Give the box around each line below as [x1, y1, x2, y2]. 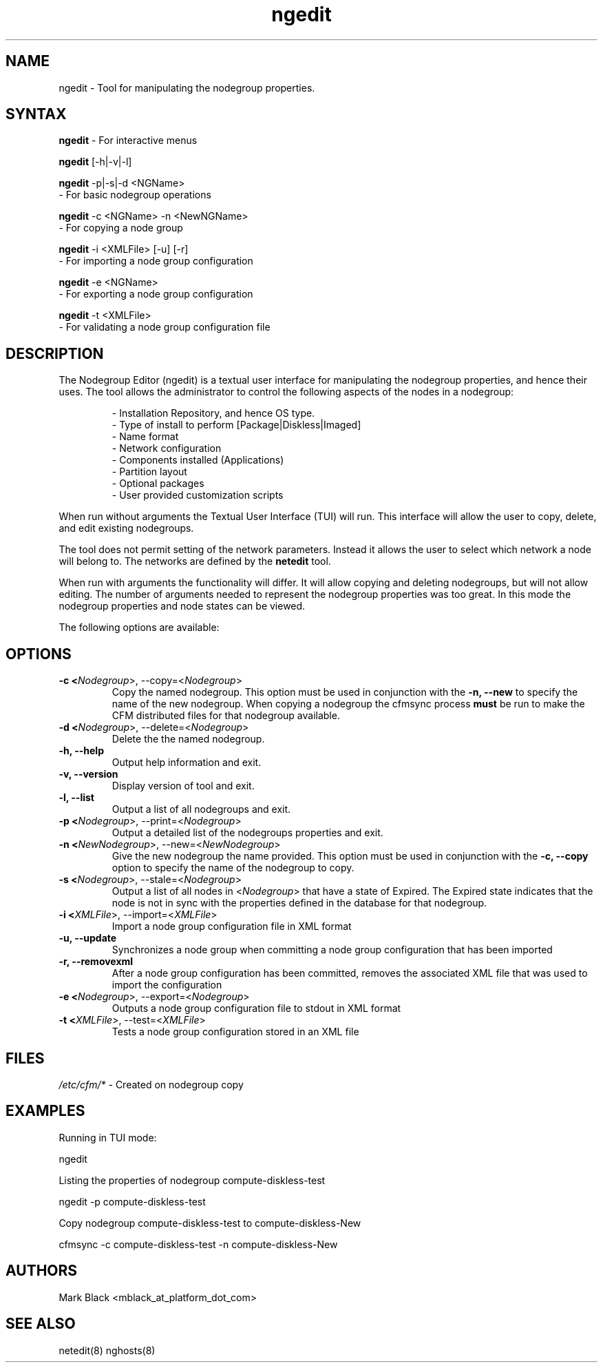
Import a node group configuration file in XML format [112, 920, 352, 933]
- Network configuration [112, 442, 222, 455]
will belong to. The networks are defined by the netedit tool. [59, 555, 331, 568]
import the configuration [112, 979, 222, 991]
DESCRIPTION [6, 344, 104, 362]
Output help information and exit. [112, 756, 262, 769]
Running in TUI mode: [59, 1131, 157, 1143]
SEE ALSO [6, 1315, 76, 1333]
